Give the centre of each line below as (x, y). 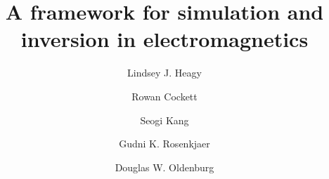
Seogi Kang (164, 120)
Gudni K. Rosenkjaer (164, 144)
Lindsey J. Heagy (164, 73)
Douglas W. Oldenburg (164, 167)
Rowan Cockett (164, 96)
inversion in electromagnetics (164, 39)
